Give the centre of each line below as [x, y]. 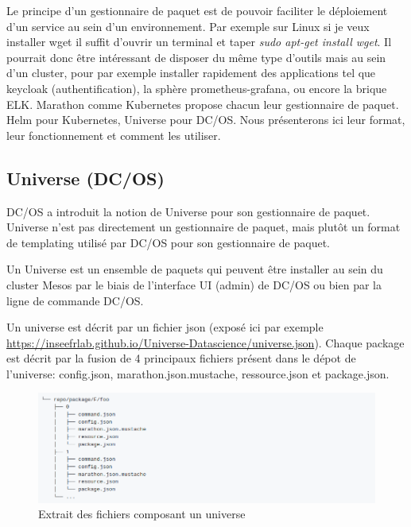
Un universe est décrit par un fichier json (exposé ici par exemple [165, 327]
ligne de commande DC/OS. [75, 300]
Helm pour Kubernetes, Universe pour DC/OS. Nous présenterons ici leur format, [206, 120]
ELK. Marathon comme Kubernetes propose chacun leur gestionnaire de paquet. [203, 104]
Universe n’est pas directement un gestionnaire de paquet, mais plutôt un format [204, 227]
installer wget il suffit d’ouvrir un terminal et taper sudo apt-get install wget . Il [199, 42]
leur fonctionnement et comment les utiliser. [114, 135]
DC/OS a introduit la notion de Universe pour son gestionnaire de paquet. [188, 211]
